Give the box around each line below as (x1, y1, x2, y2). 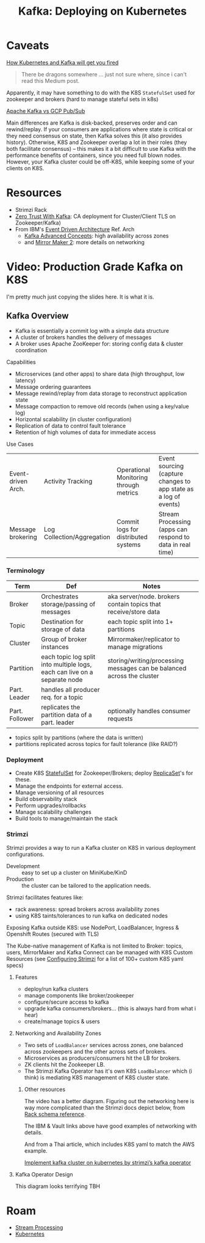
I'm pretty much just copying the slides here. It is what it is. (6, 293, 154, 300)
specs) (6, 962, 24, 969)
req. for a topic (41, 693, 84, 701)
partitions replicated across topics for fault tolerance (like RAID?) (15, 740, 178, 747)
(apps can (158, 525, 188, 534)
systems (117, 540, 142, 549)
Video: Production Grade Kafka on (6, 260, 184, 274)
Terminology (6, 566, 45, 574)
